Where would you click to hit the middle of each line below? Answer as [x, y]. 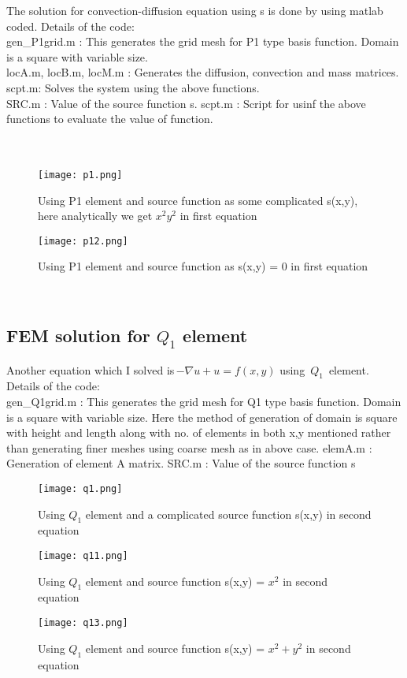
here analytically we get [95, 216]
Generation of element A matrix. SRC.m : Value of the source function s [181, 463]
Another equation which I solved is [91, 369]
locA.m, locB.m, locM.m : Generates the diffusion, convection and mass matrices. [203, 72]
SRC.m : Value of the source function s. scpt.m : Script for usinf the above [186, 103]
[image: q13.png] [83, 623]
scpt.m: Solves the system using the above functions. [133, 87]
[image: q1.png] [80, 488]
